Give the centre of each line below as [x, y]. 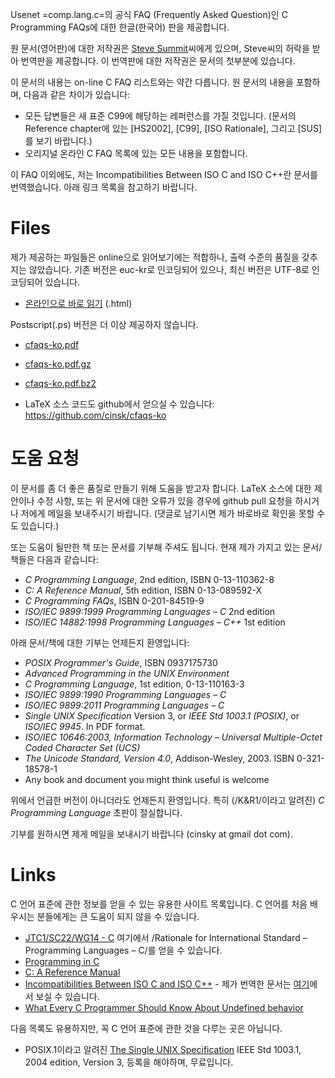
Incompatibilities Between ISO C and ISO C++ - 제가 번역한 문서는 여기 [167, 984]
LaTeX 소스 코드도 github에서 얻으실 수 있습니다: [119, 404]
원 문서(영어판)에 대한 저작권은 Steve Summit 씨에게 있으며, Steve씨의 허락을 [160, 48]
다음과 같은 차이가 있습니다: [77, 94]
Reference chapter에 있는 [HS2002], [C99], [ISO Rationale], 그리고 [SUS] [173, 128]
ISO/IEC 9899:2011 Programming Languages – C [124, 705]
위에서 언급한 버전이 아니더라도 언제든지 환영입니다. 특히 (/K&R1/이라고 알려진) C [167, 800]
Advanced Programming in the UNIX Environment [127, 673]
